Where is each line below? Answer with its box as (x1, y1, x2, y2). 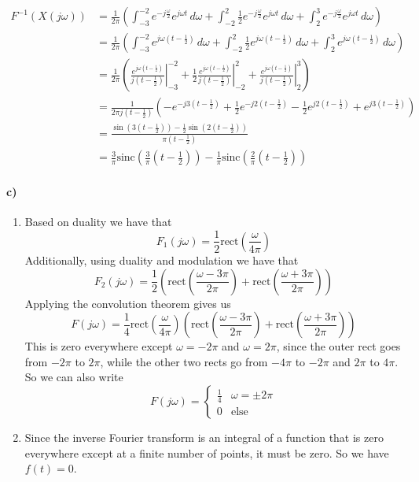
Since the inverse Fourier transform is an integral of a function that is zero (24, 428, 384, 445)
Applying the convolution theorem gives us (24, 295, 231, 311)
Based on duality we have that (24, 213, 172, 229)
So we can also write (24, 369, 123, 385)
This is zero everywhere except (24, 338, 173, 354)
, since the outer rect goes (276, 338, 401, 354)
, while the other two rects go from (100, 353, 268, 369)
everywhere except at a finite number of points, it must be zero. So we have (24, 444, 389, 461)
